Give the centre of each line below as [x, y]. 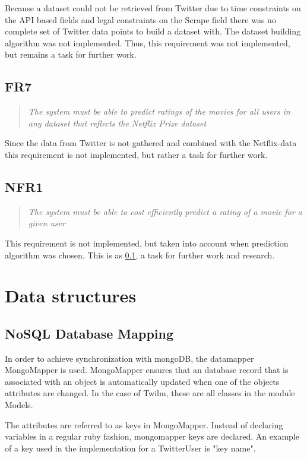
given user [47, 223]
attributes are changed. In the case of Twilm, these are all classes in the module [150, 393]
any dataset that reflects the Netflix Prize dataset [117, 123]
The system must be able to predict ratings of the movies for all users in [159, 111]
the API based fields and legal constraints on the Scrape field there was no [140, 19]
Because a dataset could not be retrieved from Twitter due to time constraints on [153, 8]
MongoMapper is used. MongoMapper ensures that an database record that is [147, 370]
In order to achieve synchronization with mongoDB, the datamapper [129, 358]
